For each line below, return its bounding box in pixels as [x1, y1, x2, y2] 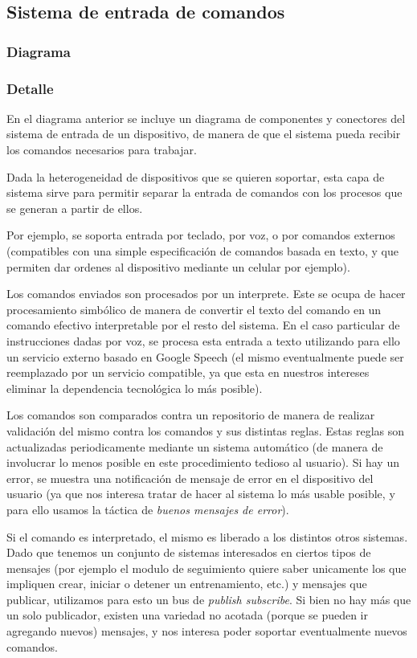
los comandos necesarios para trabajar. [6, 141, 197, 158]
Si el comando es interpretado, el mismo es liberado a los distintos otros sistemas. [6, 528, 408, 545]
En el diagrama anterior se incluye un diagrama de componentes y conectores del [6, 109, 406, 126]
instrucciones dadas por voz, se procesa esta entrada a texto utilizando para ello [6, 332, 400, 349]
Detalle [6, 78, 54, 98]
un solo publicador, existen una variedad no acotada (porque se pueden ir [6, 607, 368, 623]
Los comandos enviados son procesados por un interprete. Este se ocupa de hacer [6, 285, 406, 302]
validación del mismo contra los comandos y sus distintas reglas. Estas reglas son [6, 422, 405, 439]
